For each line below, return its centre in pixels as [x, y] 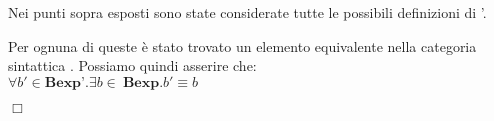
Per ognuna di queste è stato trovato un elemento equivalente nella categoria [242, 45]
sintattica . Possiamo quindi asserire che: [132, 65]
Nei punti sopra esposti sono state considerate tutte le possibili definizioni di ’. [247, 12]
